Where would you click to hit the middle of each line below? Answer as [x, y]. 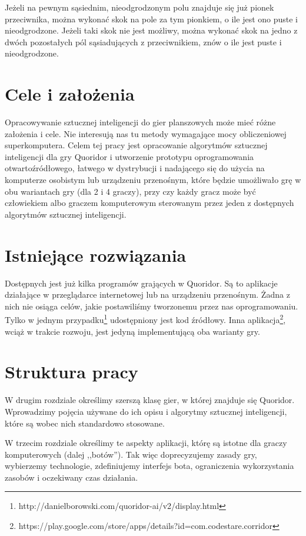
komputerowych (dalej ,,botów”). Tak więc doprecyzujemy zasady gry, [131, 454]
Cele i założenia [70, 94]
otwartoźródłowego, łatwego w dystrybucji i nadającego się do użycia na [135, 168]
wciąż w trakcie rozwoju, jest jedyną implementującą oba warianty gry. [132, 331]
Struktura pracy [71, 372]
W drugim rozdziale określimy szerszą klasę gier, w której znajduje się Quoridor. [150, 400]
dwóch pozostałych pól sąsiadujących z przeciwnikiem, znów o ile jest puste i [143, 41]
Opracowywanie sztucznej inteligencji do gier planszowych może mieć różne [140, 122]
